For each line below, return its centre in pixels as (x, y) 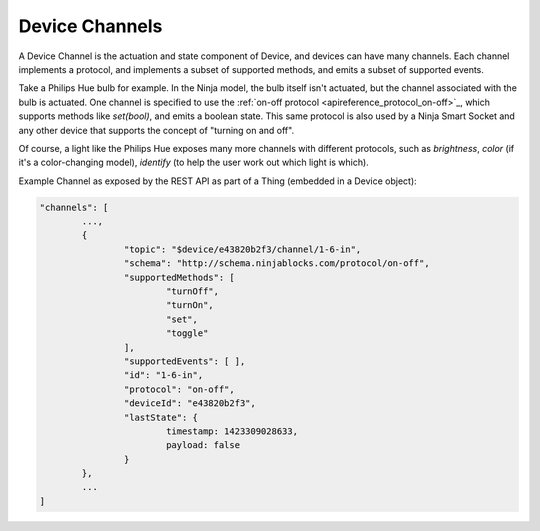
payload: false (202, 445)
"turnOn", (189, 305)
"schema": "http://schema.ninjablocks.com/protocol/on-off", (276, 263)
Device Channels (90, 26)
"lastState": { (161, 417)
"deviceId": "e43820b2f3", (190, 403)
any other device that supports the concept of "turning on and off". (156, 130)
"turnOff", (192, 291)
